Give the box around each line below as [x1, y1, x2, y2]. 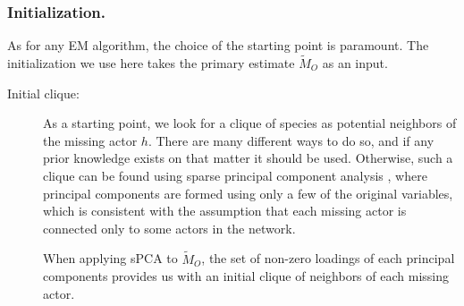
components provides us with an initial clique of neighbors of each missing [43, 267, 449, 285]
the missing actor [43, 131, 138, 149]
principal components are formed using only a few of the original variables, [43, 183, 453, 202]
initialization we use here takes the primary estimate [7, 54, 295, 72]
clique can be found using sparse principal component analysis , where [43, 166, 427, 184]
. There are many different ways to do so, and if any [148, 131, 434, 149]
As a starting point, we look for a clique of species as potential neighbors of [43, 114, 457, 132]
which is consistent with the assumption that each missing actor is [43, 201, 407, 220]
